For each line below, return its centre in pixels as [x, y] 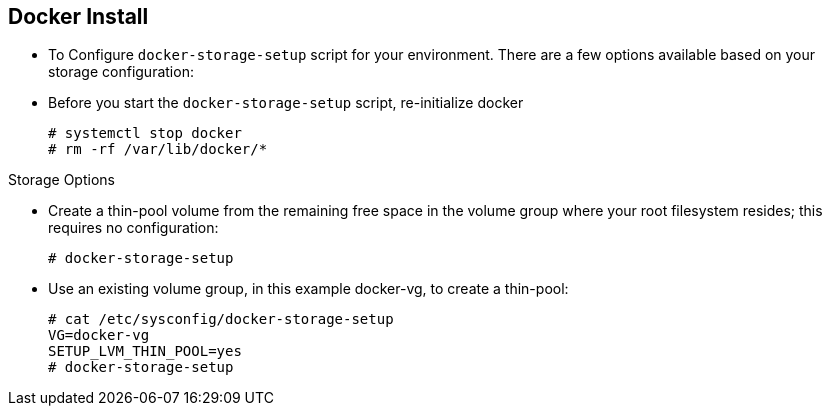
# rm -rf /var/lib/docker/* [158, 149]
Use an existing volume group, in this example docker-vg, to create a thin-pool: [308, 289]
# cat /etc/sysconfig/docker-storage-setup [221, 319]
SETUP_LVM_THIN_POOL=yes [145, 351]
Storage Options [61, 180]
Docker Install [78, 16]
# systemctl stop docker [145, 133]
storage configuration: [121, 72]
